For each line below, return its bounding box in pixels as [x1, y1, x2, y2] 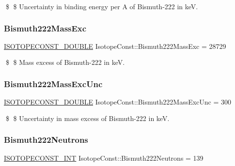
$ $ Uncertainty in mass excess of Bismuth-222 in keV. [5, 113, 170, 123]
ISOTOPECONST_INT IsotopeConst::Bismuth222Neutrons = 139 [4, 152, 204, 163]
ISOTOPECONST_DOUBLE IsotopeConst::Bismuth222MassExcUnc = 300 [4, 97, 232, 107]
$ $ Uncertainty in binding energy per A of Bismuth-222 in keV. [5, 1, 198, 11]
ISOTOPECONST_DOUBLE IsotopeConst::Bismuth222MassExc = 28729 [4, 41, 226, 51]
